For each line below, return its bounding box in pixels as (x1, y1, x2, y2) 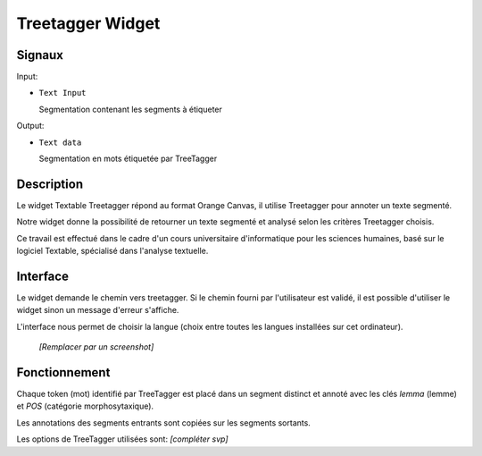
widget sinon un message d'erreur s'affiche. (16, 305, 179, 316)
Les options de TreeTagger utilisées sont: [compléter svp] (16, 434, 229, 444)
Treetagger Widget (16, 13, 161, 33)
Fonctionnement (16, 365, 111, 380)
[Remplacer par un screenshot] (38, 342, 154, 352)
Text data (38, 137, 82, 148)
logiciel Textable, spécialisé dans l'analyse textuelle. (16, 246, 209, 257)
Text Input (38, 88, 87, 98)
